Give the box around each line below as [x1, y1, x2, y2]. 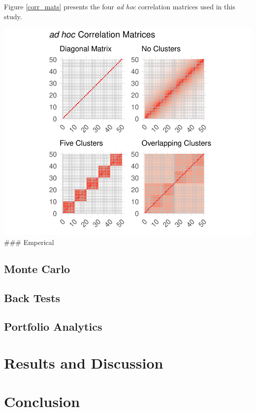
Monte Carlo [4, 261, 70, 276]
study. [4, 11, 22, 21]
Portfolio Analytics [4, 319, 102, 334]
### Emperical [4, 237, 54, 247]
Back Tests [4, 290, 61, 305]
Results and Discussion [4, 352, 163, 373]
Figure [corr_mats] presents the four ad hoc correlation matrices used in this [4, 1, 235, 11]
